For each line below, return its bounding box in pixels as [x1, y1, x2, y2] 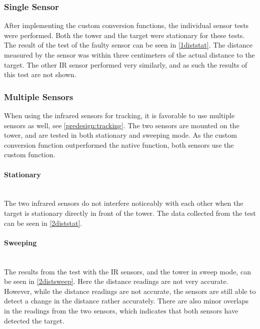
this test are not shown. [4, 69, 76, 80]
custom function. [4, 149, 55, 160]
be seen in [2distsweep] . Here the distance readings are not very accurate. [4, 276, 228, 286]
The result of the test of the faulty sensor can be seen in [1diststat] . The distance [4, 40, 252, 50]
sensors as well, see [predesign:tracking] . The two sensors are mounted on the [4, 120, 239, 130]
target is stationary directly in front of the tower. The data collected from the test [4, 207, 256, 218]
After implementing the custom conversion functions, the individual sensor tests [4, 20, 249, 31]
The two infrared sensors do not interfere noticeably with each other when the [4, 198, 243, 208]
